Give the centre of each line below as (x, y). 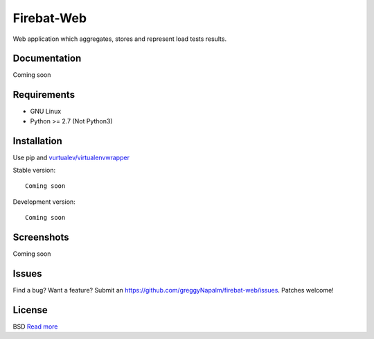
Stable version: (34, 171)
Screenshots (41, 237)
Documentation (47, 59)
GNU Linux (46, 112)
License (30, 310)
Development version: (44, 202)
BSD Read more (35, 327)
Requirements (44, 95)
